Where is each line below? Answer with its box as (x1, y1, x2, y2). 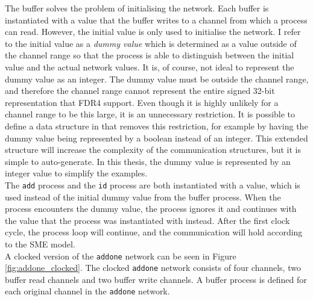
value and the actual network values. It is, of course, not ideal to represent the (5, 60, 294, 73)
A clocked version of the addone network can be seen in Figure (5, 249, 236, 262)
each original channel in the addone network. (5, 285, 170, 297)
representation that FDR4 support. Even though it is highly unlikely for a (5, 96, 279, 108)
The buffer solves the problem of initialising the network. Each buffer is (5, 2, 269, 14)
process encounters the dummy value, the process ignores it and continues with (5, 202, 297, 215)
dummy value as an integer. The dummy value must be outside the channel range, (5, 72, 309, 85)
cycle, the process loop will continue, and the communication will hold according (5, 226, 303, 238)
